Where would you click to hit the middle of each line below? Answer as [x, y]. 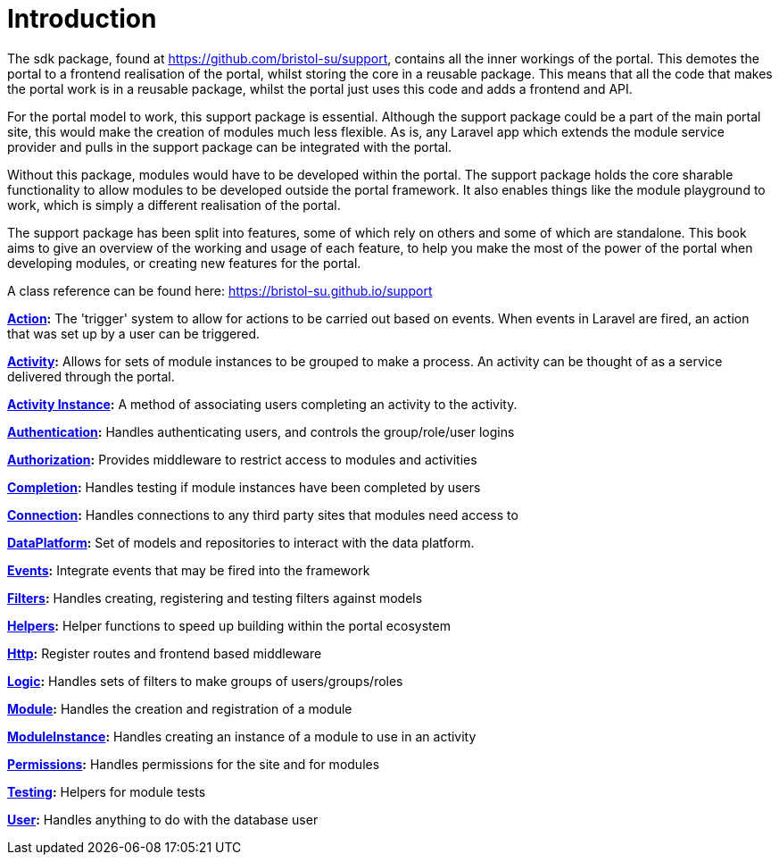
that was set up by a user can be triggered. [134, 333]
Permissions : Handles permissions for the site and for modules [194, 764]
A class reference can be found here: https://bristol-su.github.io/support [220, 290]
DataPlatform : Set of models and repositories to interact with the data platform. [241, 542]
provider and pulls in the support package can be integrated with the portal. [230, 146]
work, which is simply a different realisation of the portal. [174, 205]
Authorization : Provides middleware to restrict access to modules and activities [242, 459]
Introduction [82, 19]
